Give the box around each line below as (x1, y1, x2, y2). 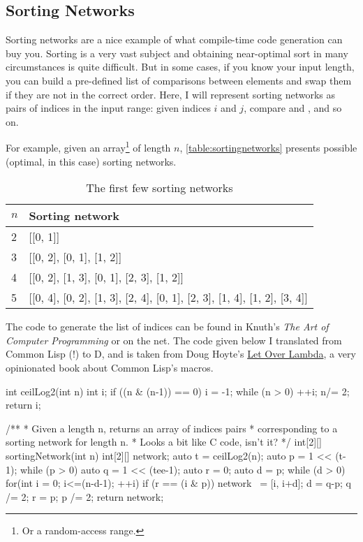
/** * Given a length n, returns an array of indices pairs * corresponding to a (6, 420, 338, 435)
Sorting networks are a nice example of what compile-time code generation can (6, 32, 343, 47)
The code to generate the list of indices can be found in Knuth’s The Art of (6, 319, 329, 334)
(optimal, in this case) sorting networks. (6, 154, 177, 168)
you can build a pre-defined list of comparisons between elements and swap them (6, 73, 352, 87)
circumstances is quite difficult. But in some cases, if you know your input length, (6, 59, 355, 74)
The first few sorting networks (86, 180, 233, 196)
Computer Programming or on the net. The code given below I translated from (6, 332, 342, 347)
